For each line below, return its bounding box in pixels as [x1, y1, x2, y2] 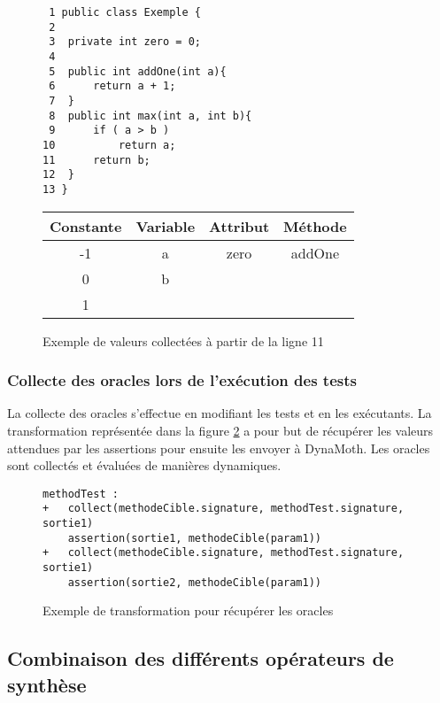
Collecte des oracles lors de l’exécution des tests [7, 369, 357, 391]
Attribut [209, 215, 270, 236]
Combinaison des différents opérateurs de [7, 645, 394, 672]
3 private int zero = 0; [49, 35, 201, 49]
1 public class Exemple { [49, 6, 201, 19]
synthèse [7, 670, 87, 698]
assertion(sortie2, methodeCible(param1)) [67, 576, 321, 589]
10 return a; [42, 138, 176, 151]
